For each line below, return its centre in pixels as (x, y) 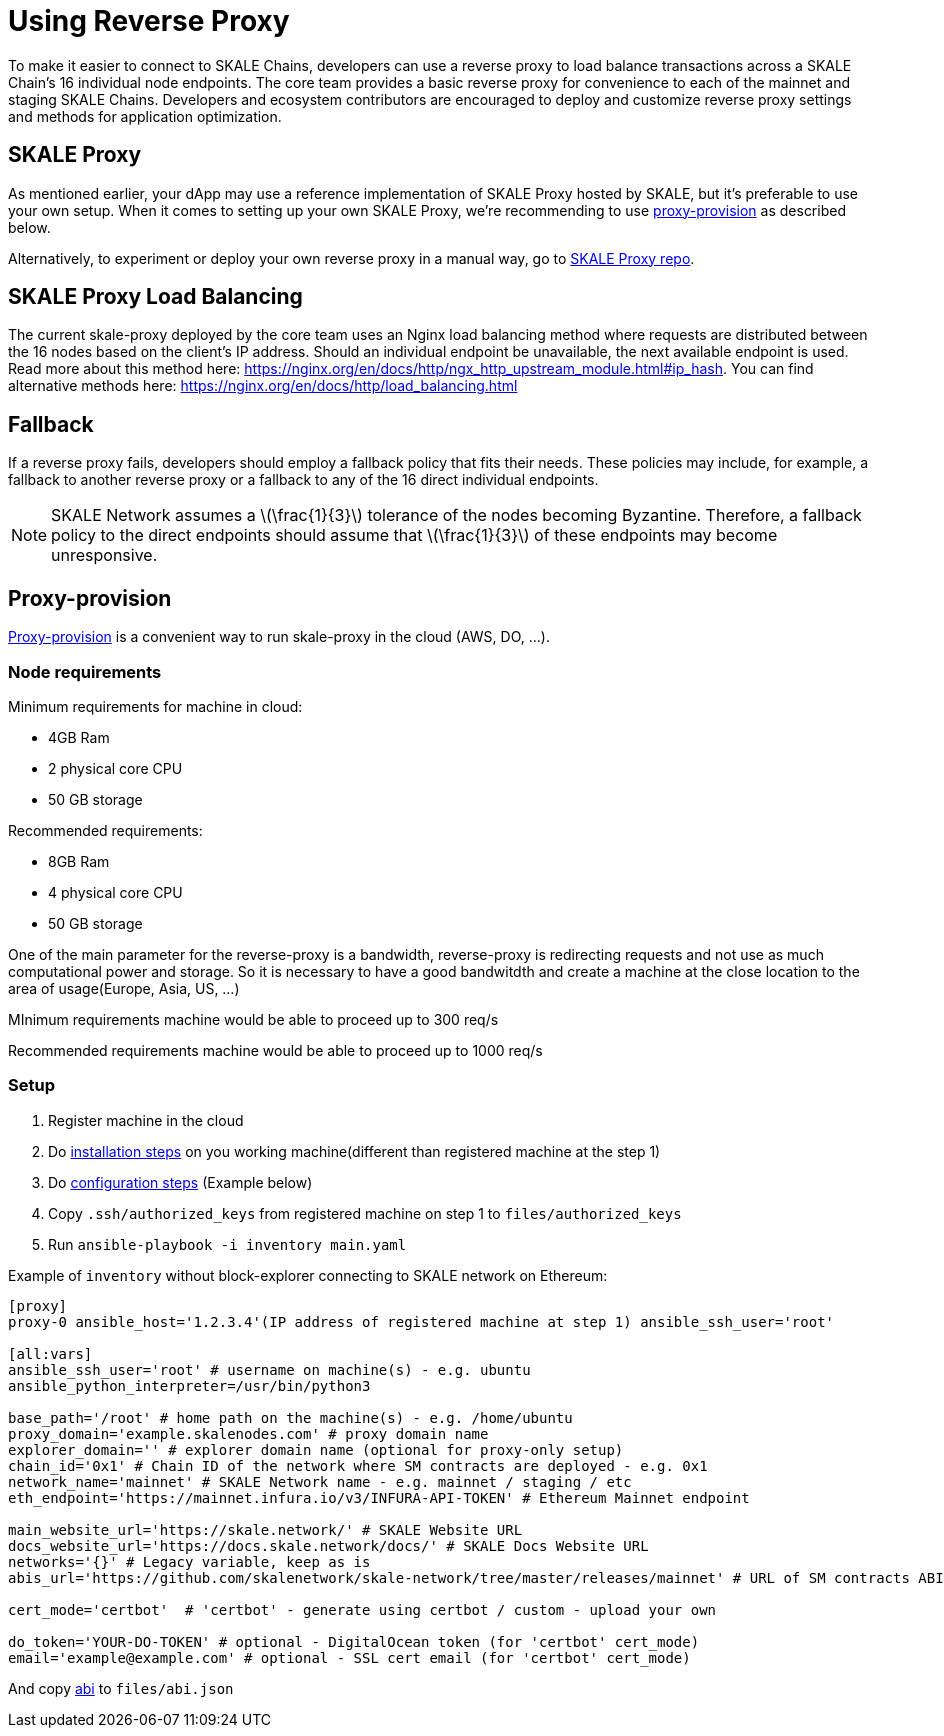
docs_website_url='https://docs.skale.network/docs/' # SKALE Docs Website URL (328, 1545)
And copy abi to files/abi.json (121, 1688)
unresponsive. (104, 555)
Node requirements (85, 671)
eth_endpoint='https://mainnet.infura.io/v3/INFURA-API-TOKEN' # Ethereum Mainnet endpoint (379, 1497)
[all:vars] (50, 1353)
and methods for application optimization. (145, 116)
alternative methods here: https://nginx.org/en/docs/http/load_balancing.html (263, 386)
